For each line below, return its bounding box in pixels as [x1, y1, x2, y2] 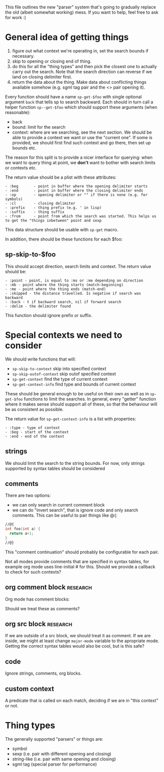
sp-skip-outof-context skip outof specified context [12, 371, 116, 377]
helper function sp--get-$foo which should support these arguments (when [5, 104, 158, 110]
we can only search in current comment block [12, 502, 105, 508]
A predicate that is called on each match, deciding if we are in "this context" [5, 698, 159, 703]
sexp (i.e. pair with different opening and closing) [12, 750, 112, 756]
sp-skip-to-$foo [5, 250, 56, 259]
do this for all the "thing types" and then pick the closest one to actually [12, 63, 157, 69]
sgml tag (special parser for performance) [12, 761, 97, 767]
